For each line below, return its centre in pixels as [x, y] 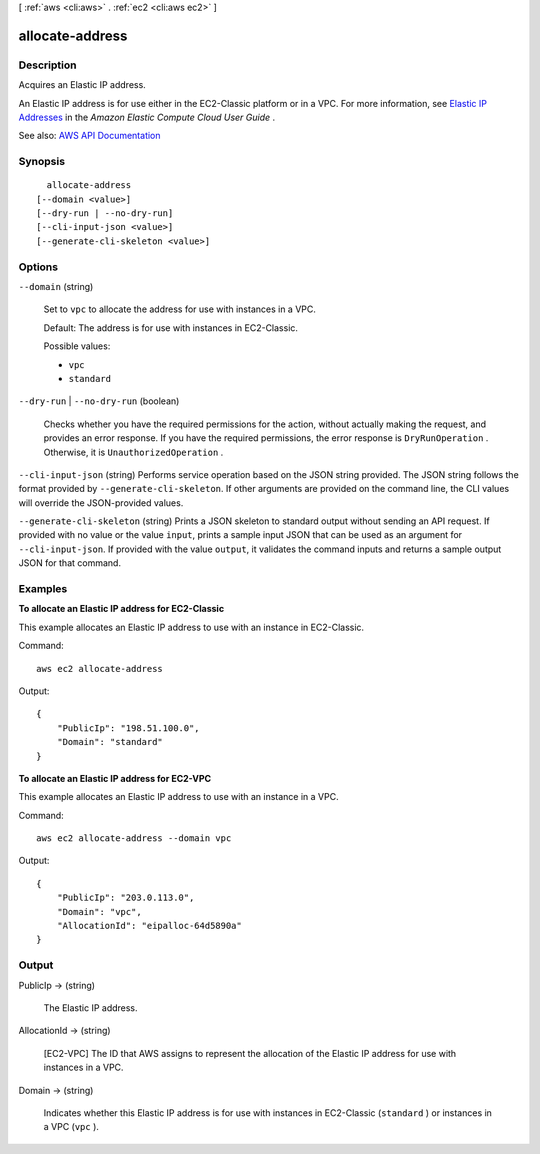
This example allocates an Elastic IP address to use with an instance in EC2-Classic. [191, 627]
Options [38, 267]
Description [47, 65]
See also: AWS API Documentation [89, 136]
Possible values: [77, 346]
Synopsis [41, 162]
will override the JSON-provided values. [101, 502]
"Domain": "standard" [110, 742]
